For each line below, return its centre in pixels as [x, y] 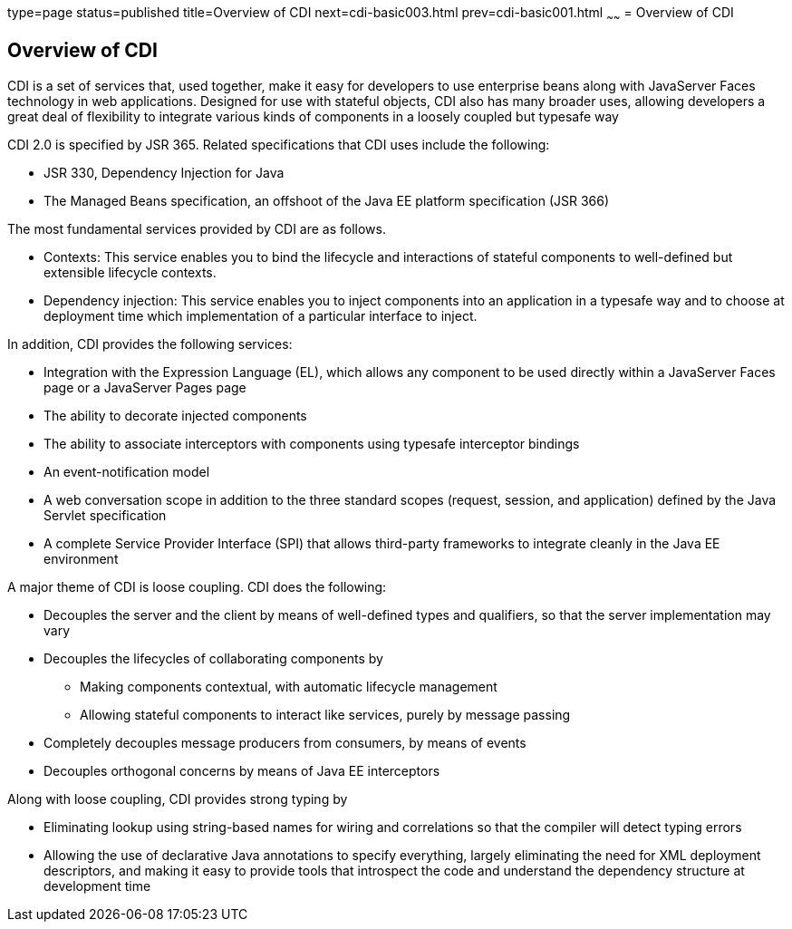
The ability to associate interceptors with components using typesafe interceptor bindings [312, 443]
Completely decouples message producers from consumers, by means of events [285, 742]
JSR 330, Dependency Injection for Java [164, 172]
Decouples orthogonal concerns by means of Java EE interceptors [242, 770]
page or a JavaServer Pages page [145, 387]
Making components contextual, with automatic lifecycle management [289, 686]
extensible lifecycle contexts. [130, 272]
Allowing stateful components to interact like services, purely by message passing [325, 714]
